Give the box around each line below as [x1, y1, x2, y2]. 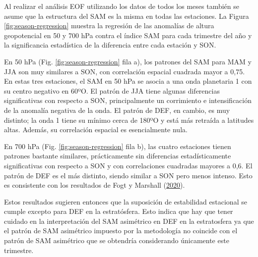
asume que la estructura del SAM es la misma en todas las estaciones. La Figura [4, 10, 249, 21]
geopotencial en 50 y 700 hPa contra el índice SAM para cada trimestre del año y [4, 30, 252, 40]
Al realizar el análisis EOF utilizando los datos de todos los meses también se [4, 1, 239, 11]
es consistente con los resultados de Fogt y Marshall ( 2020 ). [4, 180, 185, 190]
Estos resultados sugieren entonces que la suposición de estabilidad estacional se [4, 196, 247, 206]
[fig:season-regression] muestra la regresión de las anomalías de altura [4, 20, 214, 31]
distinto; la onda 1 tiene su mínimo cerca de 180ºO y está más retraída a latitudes [4, 114, 254, 125]
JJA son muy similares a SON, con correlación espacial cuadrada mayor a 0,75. [4, 66, 245, 76]
